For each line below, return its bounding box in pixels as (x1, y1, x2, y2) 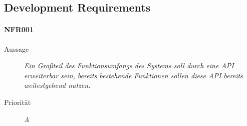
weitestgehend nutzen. (24, 80, 91, 90)
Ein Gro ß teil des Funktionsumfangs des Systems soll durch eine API (24, 60, 234, 71)
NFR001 (4, 24, 34, 35)
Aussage (4, 43, 29, 54)
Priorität (4, 96, 31, 107)
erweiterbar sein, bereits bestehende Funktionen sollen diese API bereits (24, 70, 243, 80)
